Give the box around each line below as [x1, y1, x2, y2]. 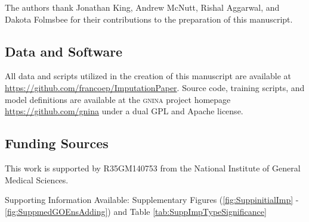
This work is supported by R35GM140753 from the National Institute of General [5, 161, 301, 174]
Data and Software [5, 42, 123, 60]
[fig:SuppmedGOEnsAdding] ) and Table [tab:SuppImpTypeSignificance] [5, 205, 267, 217]
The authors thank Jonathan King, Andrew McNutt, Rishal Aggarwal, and [5, 1, 280, 13]
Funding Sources [5, 134, 109, 152]
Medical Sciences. [5, 173, 69, 186]
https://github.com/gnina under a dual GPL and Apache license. [5, 105, 243, 117]
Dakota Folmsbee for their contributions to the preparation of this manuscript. [5, 12, 293, 25]
